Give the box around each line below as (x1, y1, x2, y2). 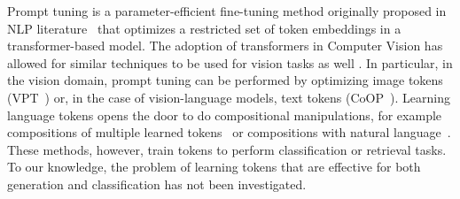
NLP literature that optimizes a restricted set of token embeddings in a (7, 19, 402, 37)
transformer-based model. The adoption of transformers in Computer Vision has (7, 36, 443, 55)
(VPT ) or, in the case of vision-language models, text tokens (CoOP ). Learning (7, 88, 450, 106)
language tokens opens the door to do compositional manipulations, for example (7, 105, 442, 124)
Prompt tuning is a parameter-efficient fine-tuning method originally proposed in (7, 2, 447, 19)
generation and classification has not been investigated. (7, 174, 307, 193)
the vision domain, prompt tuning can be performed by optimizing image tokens (7, 71, 443, 89)
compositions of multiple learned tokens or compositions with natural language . (7, 123, 451, 142)
